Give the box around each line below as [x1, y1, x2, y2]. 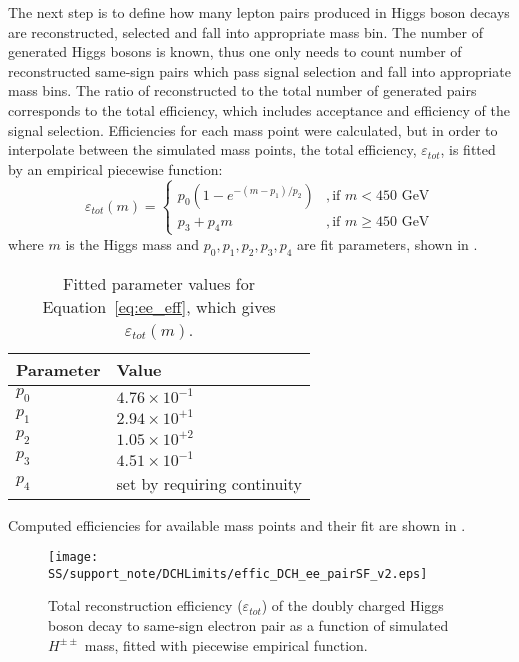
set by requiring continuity [116, 471, 303, 495]
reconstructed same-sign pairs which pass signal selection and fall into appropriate [8, 60, 511, 81]
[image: [48, 550, 99, 565]
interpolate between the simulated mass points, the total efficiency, [8, 139, 417, 160]
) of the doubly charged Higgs [261, 595, 444, 616]
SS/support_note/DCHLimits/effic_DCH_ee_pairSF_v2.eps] [48, 566, 428, 581]
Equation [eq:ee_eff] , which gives [42, 294, 276, 318]
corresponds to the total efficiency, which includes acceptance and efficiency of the [8, 99, 510, 120]
